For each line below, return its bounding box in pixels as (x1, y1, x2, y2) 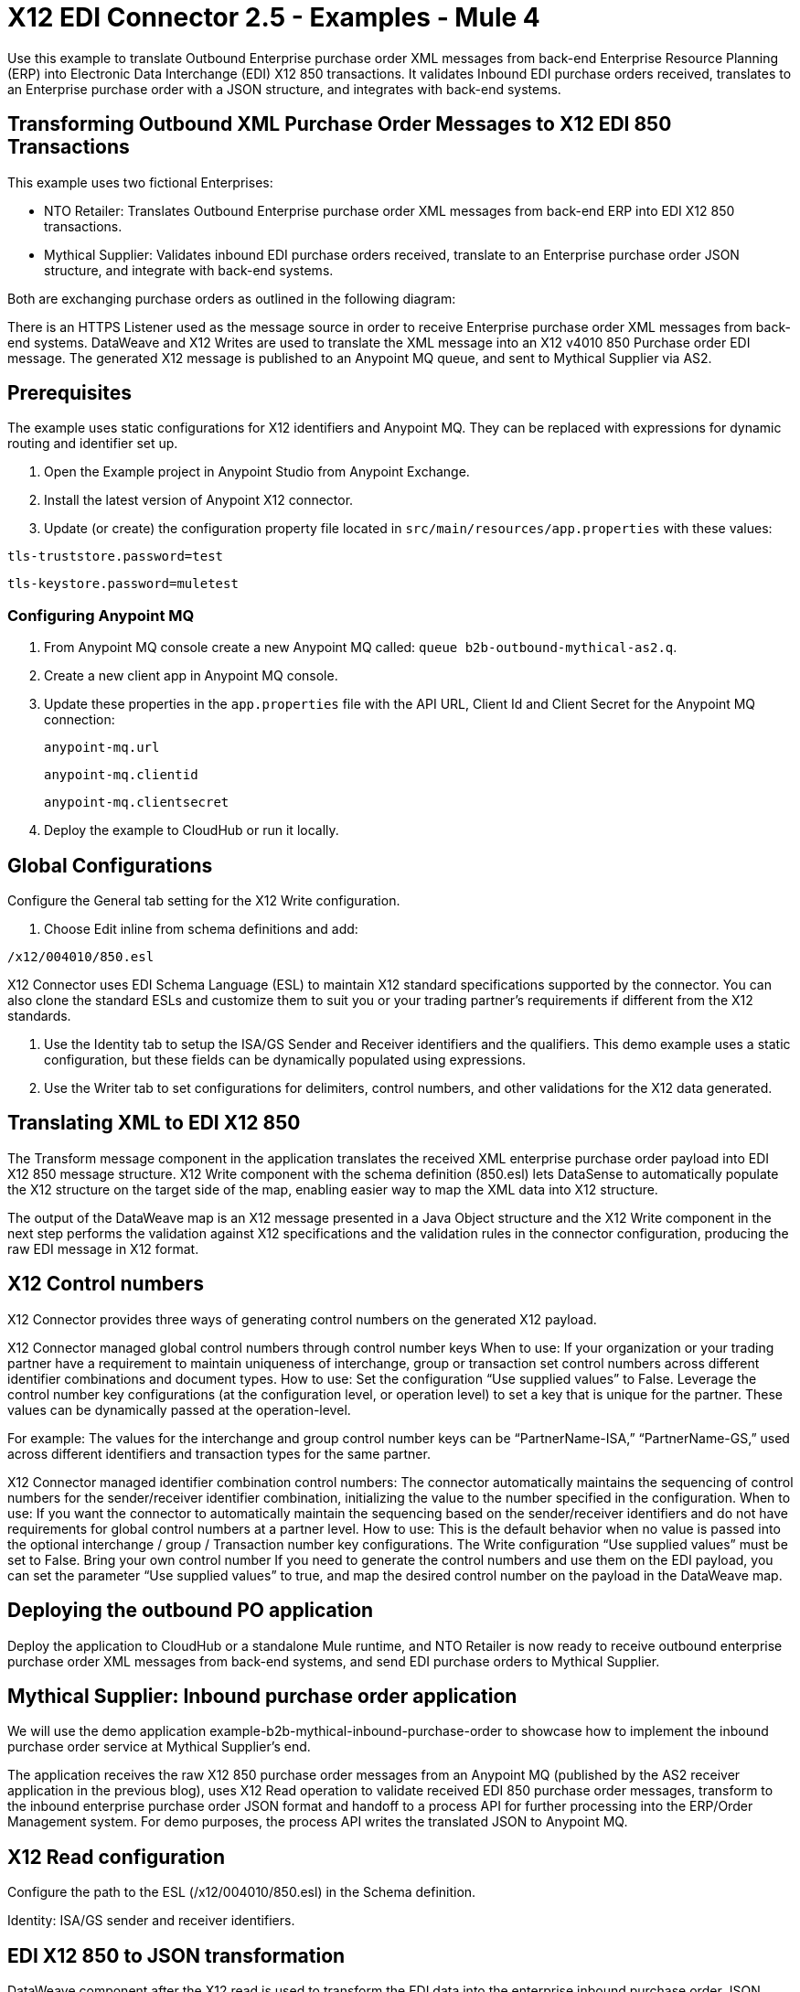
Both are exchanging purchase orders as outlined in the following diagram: (7, 290, 456, 306)
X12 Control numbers (7, 1272, 204, 1296)
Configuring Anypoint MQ (7, 605, 195, 625)
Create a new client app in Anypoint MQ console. (44, 668, 338, 684)
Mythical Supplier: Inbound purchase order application (7, 1684, 517, 1708)
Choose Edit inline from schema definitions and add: (44, 921, 358, 937)
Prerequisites (7, 381, 132, 405)
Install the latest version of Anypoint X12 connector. (44, 492, 354, 509)
